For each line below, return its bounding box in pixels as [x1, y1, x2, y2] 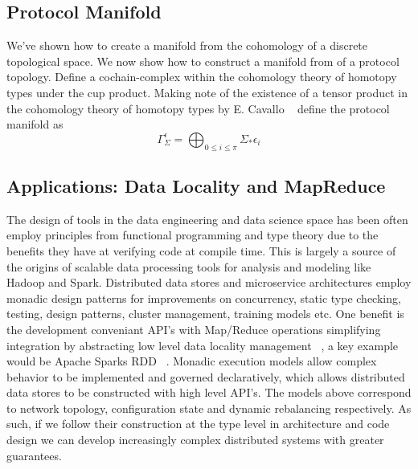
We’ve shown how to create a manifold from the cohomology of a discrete [6, 37, 368, 54]
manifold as [6, 116, 64, 133]
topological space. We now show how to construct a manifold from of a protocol [6, 52, 400, 69]
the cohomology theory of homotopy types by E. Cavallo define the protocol [6, 100, 390, 116]
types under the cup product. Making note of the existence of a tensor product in [6, 84, 408, 100]
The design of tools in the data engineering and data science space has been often [6, 210, 408, 227]
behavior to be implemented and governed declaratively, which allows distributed [6, 368, 405, 385]
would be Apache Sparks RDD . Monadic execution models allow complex [6, 353, 377, 369]
